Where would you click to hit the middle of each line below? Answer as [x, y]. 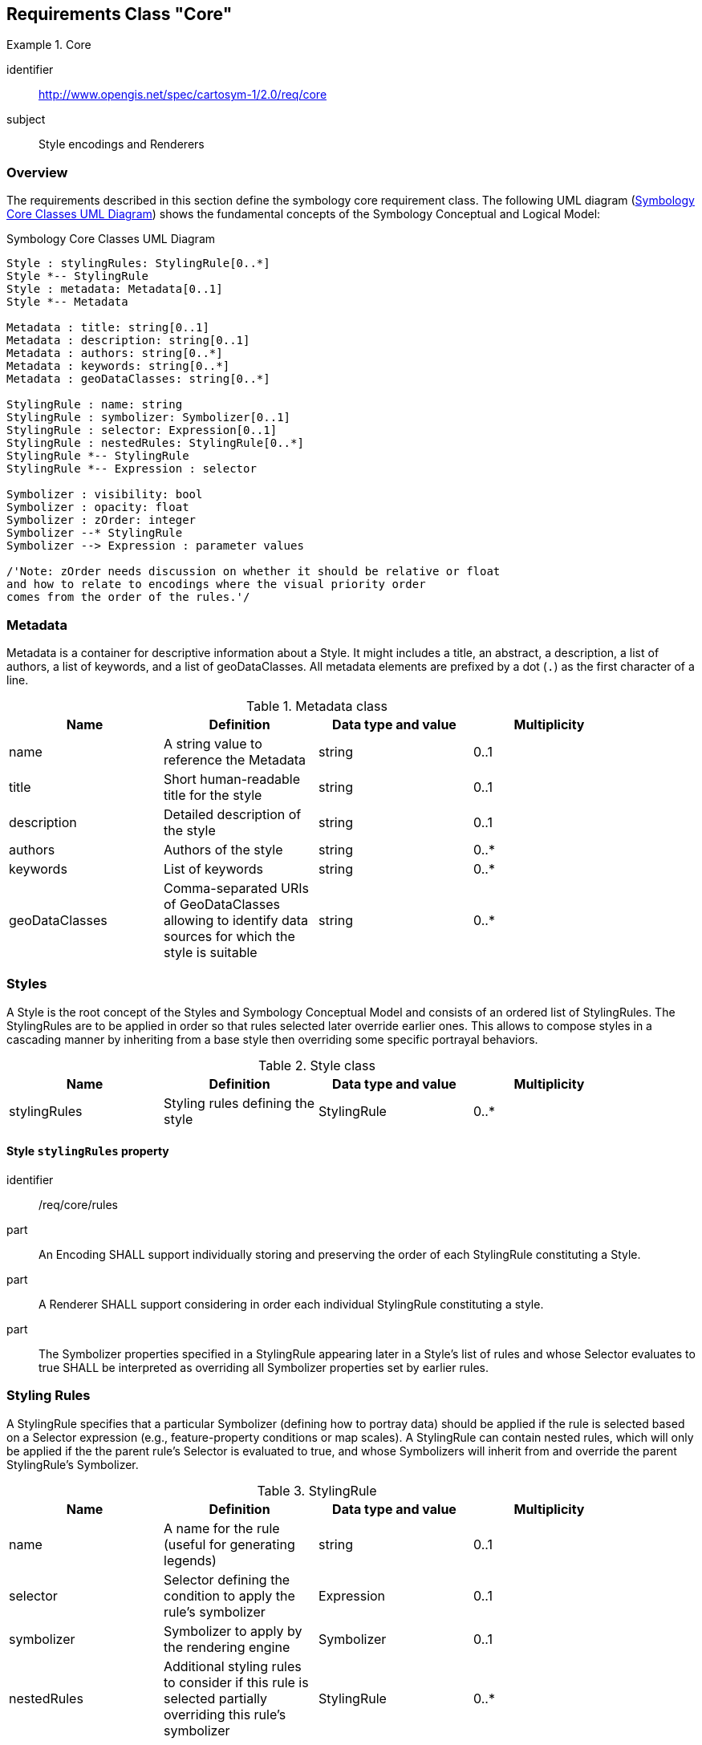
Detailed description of [233, 814]
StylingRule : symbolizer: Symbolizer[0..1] [149, 418]
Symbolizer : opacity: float [98, 507]
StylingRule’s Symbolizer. [73, 1464]
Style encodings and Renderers [122, 144]
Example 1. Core [49, 45]
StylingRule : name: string [95, 405]
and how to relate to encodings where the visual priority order [216, 584]
